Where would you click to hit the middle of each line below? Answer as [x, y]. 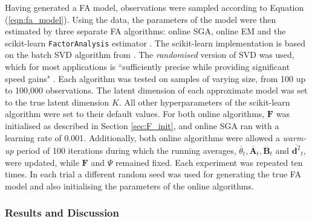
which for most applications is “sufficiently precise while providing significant [148, 67]
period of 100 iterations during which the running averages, [126, 150]
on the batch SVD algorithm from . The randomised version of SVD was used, [150, 55]
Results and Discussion [62, 213]
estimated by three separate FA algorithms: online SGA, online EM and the [145, 31]
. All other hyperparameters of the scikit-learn [204, 102]
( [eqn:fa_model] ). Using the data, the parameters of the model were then [141, 19]
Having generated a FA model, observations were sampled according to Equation [154, 7]
